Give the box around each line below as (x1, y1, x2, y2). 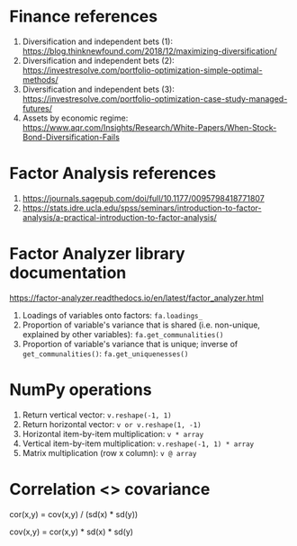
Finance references (9, 6, 158, 27)
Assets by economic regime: (22, 112, 129, 123)
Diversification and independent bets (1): (22, 36, 174, 47)
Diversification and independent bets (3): (22, 84, 175, 94)
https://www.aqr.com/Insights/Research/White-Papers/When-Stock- (22, 121, 277, 132)
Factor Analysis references (9, 164, 217, 183)
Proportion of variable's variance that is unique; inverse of (22, 338, 238, 349)
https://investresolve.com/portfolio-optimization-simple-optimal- (22, 65, 263, 76)
